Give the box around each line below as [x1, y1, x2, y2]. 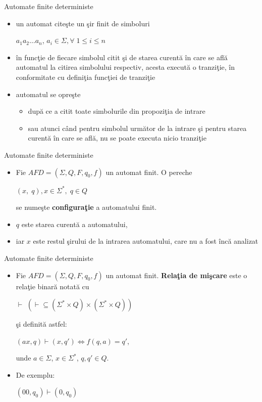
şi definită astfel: [16, 319, 67, 329]
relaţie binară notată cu [16, 281, 89, 291]
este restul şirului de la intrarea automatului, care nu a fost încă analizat [33, 236, 258, 246]
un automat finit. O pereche [106, 166, 192, 177]
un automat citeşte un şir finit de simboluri [16, 18, 150, 28]
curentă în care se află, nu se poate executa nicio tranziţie [28, 132, 206, 143]
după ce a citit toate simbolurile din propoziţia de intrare [28, 106, 205, 116]
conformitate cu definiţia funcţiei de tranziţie [16, 71, 155, 82]
